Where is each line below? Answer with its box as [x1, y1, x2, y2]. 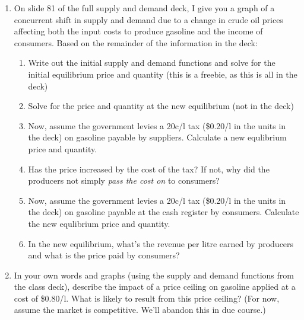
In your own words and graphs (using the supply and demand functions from [14, 268, 294, 281]
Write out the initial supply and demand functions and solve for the [28, 56, 275, 69]
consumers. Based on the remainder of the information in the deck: [14, 36, 258, 49]
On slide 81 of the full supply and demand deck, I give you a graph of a [14, 2, 275, 14]
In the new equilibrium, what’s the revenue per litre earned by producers [28, 237, 294, 249]
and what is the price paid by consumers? [28, 249, 180, 261]
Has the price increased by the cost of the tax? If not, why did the [28, 162, 270, 175]
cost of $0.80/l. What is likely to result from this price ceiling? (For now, [14, 292, 280, 304]
